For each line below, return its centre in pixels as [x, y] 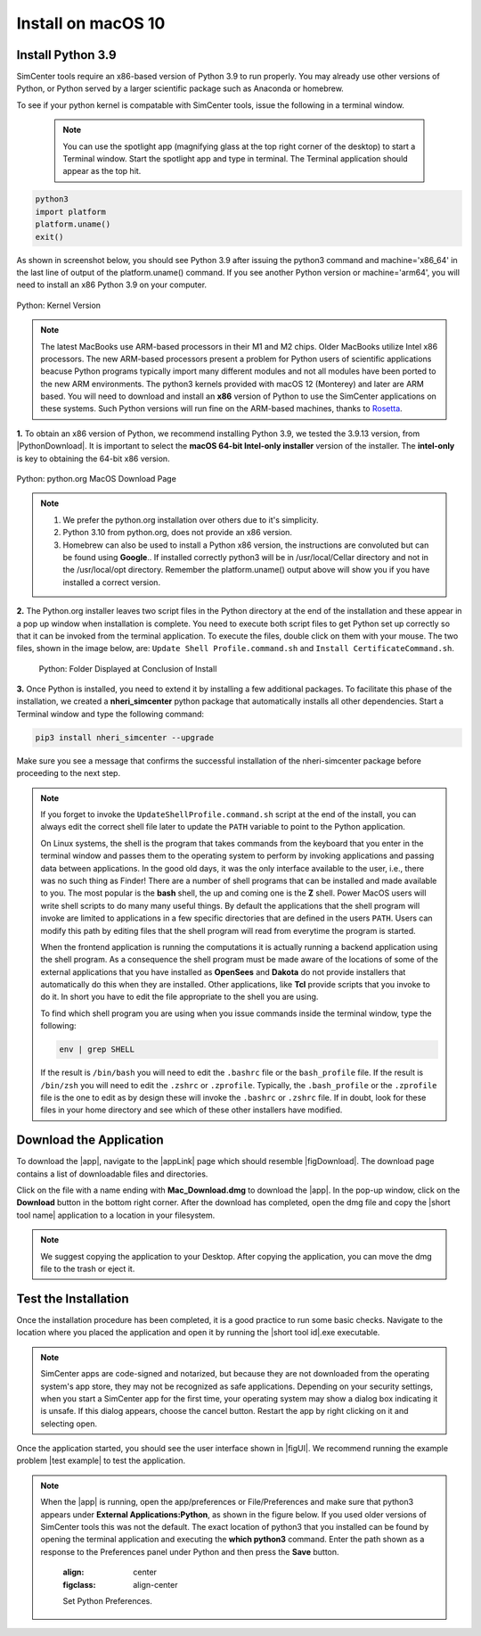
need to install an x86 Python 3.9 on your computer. [112, 285]
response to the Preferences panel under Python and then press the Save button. [190, 1551]
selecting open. [69, 1424]
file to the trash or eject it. [88, 1269]
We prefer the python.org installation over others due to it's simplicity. [191, 520]
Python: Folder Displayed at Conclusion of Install [128, 668]
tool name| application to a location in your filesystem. [116, 1215]
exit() [49, 237]
